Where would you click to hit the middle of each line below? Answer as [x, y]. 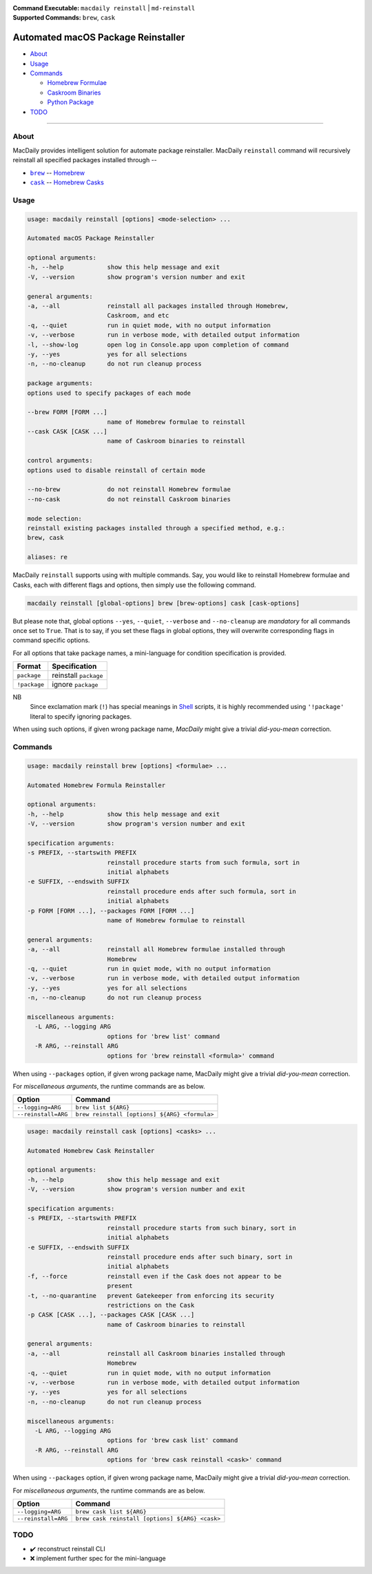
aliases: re [48, 557]
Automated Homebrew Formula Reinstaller [96, 785]
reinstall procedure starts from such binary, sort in [201, 1228]
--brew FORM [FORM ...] [68, 412]
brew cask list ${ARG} [111, 1512]
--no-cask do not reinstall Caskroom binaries [129, 499]
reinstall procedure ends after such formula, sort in [201, 891]
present [120, 1286]
